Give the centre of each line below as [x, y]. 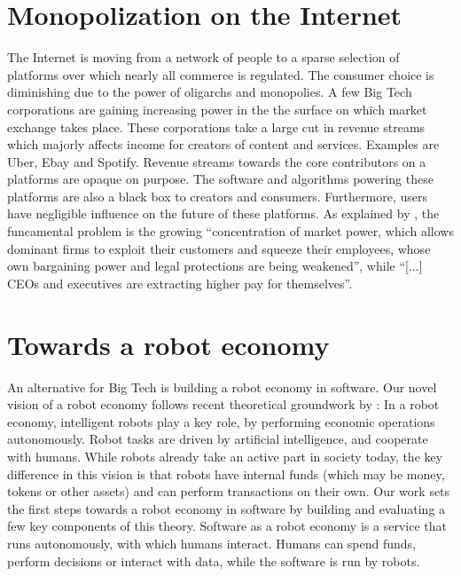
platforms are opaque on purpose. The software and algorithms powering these [220, 179]
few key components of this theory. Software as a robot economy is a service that [227, 526]
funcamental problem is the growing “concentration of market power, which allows [230, 231]
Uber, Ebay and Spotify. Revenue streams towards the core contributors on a [217, 161]
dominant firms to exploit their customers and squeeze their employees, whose [219, 248]
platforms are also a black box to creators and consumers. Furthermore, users [217, 196]
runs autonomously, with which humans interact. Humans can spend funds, [212, 543]
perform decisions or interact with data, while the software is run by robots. [214, 560]
